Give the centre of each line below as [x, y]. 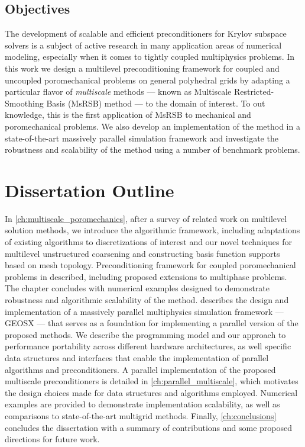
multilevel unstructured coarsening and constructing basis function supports [142, 253]
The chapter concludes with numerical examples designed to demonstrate [137, 288]
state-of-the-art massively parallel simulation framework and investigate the [142, 138]
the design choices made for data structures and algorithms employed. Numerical [151, 392]
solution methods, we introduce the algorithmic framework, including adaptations [152, 230]
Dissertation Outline [90, 190]
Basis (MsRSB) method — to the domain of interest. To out [156, 103]
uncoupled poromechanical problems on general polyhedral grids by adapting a [147, 80]
